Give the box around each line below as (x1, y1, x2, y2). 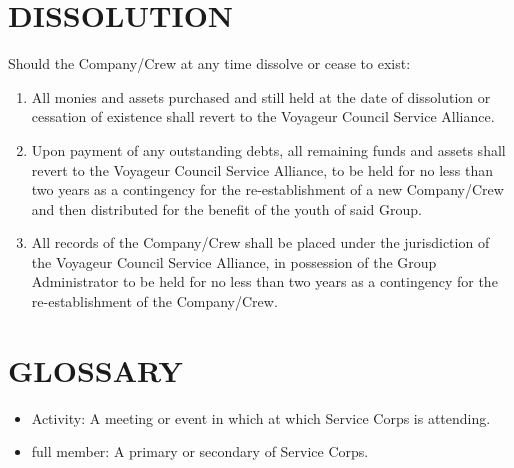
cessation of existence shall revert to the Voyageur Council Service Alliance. (31, 106, 495, 127)
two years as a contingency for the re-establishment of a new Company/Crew (31, 179, 504, 200)
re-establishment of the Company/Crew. (31, 291, 278, 312)
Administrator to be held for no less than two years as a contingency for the (31, 271, 498, 292)
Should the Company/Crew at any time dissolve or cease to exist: (8, 53, 411, 74)
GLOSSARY (8, 349, 183, 390)
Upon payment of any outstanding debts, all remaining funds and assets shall (31, 139, 506, 160)
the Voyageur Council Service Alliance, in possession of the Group (31, 251, 437, 272)
